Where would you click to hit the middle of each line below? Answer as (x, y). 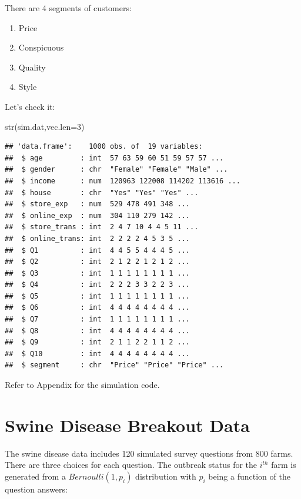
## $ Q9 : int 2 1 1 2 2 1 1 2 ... (97, 342)
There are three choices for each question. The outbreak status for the (131, 465)
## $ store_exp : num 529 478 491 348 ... (97, 204)
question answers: (36, 489)
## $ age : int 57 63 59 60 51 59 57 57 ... (114, 158)
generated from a (35, 476)
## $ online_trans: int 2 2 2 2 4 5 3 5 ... (97, 238)
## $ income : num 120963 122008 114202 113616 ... (123, 181)
